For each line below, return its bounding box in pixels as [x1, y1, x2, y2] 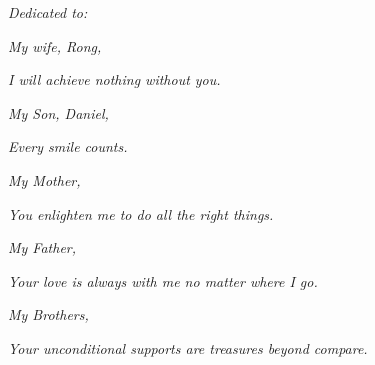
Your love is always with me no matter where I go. [8, 270, 318, 291]
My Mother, [8, 169, 81, 190]
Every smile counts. [8, 136, 128, 157]
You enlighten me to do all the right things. [8, 203, 274, 224]
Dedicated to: [8, 2, 88, 22]
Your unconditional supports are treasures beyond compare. [8, 337, 368, 358]
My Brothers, [8, 304, 89, 325]
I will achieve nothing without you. [8, 69, 221, 90]
